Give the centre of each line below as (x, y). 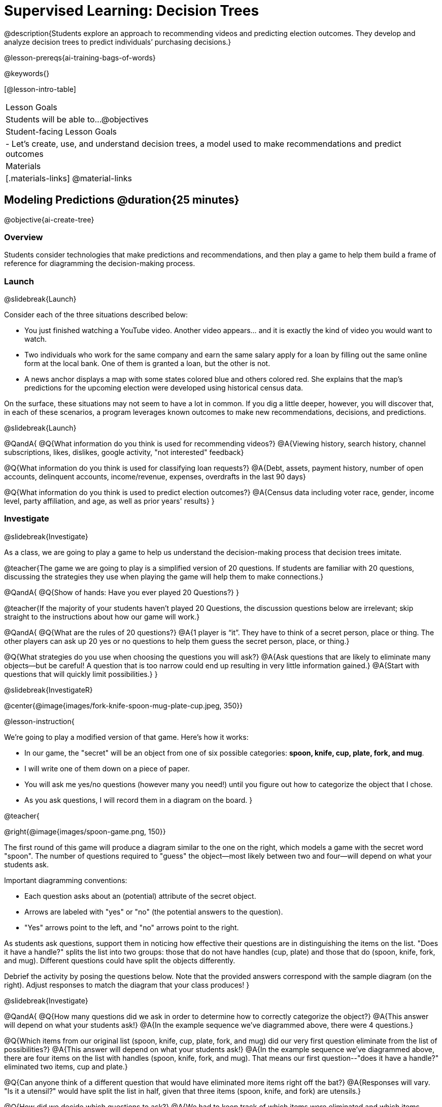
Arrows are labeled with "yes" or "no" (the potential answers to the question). (154, 911)
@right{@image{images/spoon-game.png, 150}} (85, 831)
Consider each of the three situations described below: (96, 315)
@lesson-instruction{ (39, 721)
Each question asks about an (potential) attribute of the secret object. (140, 896)
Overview (24, 237)
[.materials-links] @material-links (69, 178)
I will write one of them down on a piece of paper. (107, 768)
